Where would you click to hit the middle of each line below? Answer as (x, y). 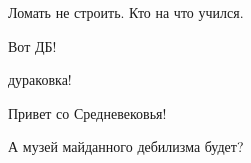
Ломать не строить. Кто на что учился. (126, 12)
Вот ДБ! (32, 45)
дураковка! (40, 79)
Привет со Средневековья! (87, 112)
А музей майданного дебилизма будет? (126, 146)
